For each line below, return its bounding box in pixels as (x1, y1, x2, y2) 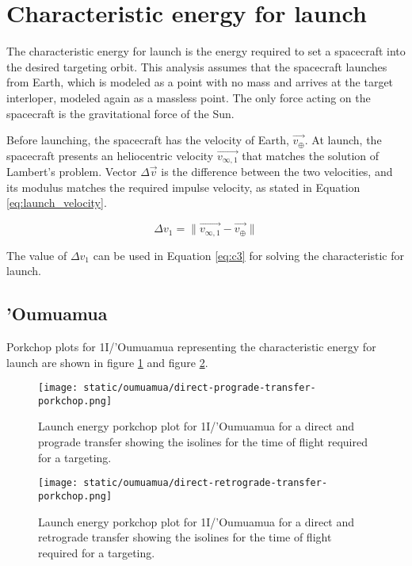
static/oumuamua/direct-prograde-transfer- (83, 382, 316, 394)
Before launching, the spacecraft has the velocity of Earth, (6, 132, 289, 148)
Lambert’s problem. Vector (6, 163, 137, 180)
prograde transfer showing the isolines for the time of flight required (38, 434, 368, 450)
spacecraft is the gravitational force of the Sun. (6, 105, 235, 121)
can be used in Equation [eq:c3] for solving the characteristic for (93, 247, 404, 263)
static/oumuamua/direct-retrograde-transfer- (83, 477, 328, 489)
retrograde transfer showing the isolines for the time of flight (38, 529, 332, 545)
